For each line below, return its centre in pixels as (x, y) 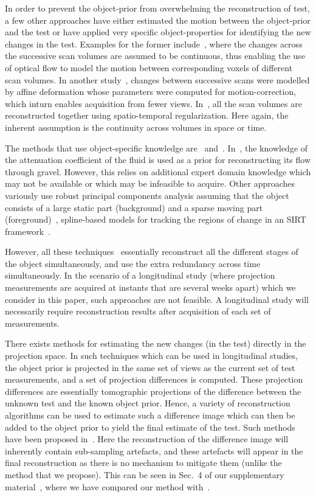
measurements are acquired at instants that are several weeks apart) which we (150, 287)
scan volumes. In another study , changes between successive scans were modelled (157, 79)
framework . (28, 231)
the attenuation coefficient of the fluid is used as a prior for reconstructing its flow (158, 160)
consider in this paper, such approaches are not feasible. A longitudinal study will (157, 299)
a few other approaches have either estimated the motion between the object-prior (158, 20)
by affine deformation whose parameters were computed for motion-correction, (151, 92)
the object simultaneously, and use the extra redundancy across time (133, 263)
